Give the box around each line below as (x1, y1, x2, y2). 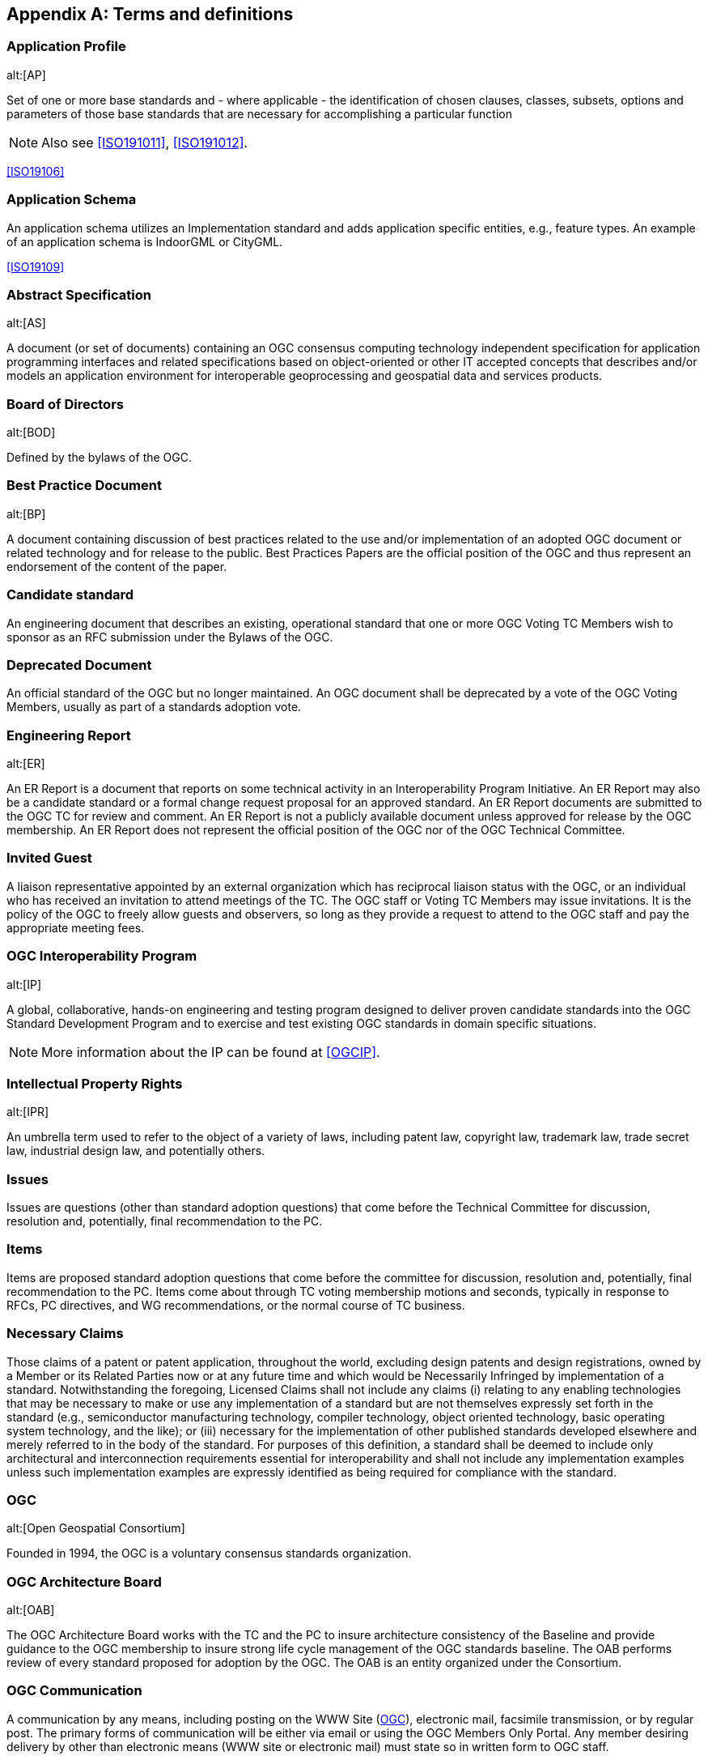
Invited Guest (6, 850, 92, 867)
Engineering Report (6, 727, 131, 744)
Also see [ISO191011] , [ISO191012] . (41, 134, 248, 151)
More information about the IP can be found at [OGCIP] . (41, 1043, 380, 1060)
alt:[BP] (6, 506, 46, 521)
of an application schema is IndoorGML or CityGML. (6, 234, 283, 249)
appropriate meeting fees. (6, 920, 145, 935)
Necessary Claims (6, 1325, 124, 1342)
